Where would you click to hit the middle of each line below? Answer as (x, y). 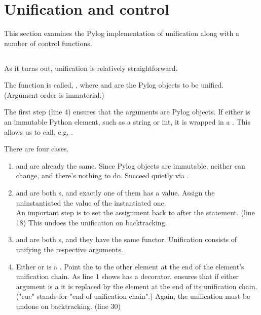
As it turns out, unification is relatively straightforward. (91, 68)
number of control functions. (48, 43)
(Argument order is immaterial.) (54, 94)
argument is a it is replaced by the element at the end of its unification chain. (137, 286)
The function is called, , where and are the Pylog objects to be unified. (114, 85)
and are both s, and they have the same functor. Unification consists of (126, 239)
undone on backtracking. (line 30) (68, 306)
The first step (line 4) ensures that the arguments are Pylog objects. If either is (127, 112)
